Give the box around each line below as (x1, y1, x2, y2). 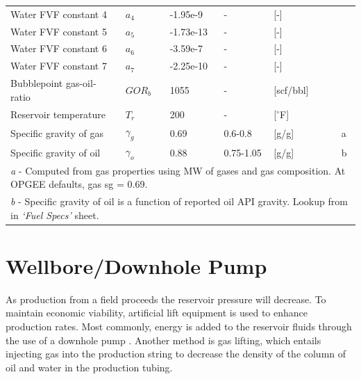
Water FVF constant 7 (10, 58, 107, 73)
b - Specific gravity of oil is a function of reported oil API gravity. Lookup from (10, 193, 348, 208)
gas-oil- (65, 76, 96, 90)
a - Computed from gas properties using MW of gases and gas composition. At (10, 163, 346, 177)
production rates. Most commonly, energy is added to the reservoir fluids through (6, 318, 352, 333)
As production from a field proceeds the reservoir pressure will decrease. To (6, 291, 326, 306)
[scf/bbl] (274, 82, 309, 97)
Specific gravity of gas (10, 125, 103, 140)
